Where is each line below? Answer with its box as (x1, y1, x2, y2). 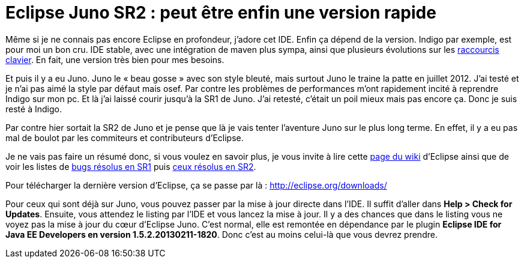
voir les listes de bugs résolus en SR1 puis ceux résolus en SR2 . (5, 161, 256, 172)
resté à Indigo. (5, 103, 62, 114)
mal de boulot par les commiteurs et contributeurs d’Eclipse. (5, 132, 244, 143)
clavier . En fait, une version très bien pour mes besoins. (5, 54, 224, 65)
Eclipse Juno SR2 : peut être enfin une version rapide (5, 2, 436, 23)
